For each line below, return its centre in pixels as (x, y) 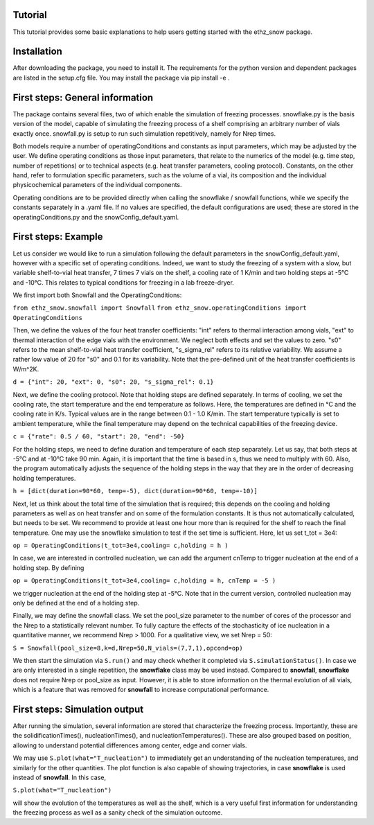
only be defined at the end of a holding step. (76, 603)
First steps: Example (58, 237)
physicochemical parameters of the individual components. (98, 185)
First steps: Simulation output (78, 709)
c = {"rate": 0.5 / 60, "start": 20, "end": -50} (99, 437)
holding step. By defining (48, 567)
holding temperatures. (44, 478)
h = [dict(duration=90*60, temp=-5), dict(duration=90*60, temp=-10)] (135, 491)
